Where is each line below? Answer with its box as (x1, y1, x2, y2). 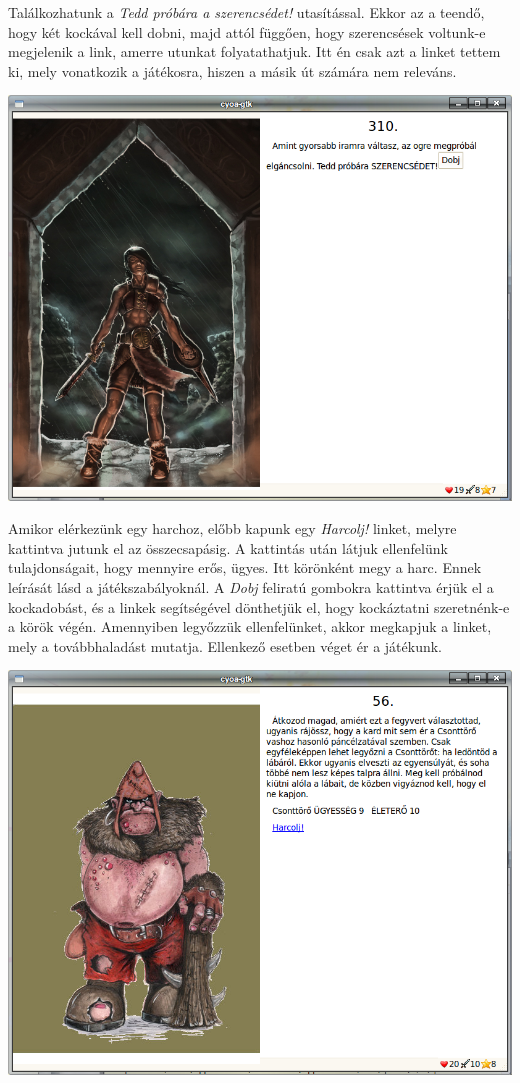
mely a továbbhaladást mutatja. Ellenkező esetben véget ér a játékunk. (8, 635, 442, 656)
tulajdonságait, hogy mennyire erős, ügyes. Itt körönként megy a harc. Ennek (8, 557, 482, 578)
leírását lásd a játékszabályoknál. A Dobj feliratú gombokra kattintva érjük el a (8, 576, 494, 597)
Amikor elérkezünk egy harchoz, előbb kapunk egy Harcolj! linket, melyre (8, 518, 457, 539)
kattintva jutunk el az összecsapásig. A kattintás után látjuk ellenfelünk (8, 537, 448, 558)
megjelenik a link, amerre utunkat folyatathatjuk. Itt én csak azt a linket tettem (8, 41, 501, 62)
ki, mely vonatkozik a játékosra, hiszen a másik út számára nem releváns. (8, 60, 457, 81)
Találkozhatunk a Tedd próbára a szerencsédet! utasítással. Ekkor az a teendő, (8, 2, 485, 22)
